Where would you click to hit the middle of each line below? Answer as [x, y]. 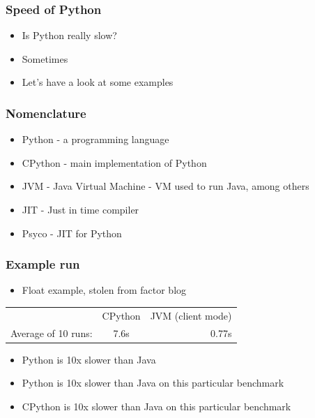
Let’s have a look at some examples [98, 82]
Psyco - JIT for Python [72, 233]
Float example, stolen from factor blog [104, 290]
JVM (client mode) [191, 315]
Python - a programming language [95, 139]
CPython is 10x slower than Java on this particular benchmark [156, 406]
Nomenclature [46, 113]
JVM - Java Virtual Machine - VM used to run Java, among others [166, 186]
